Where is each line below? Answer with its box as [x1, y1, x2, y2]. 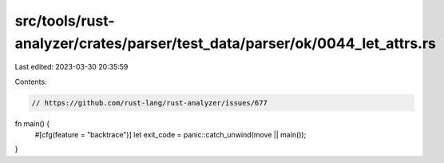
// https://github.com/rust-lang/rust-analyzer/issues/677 [31, 98, 268, 107]
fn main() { [14, 118, 50, 128]
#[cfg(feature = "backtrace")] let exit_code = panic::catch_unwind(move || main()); [34, 130, 307, 140]
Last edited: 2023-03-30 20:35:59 [14, 62, 129, 72]
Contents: [14, 77, 47, 86]
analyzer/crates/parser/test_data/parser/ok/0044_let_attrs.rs [14, 34, 437, 52]
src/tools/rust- [14, 12, 115, 30]
